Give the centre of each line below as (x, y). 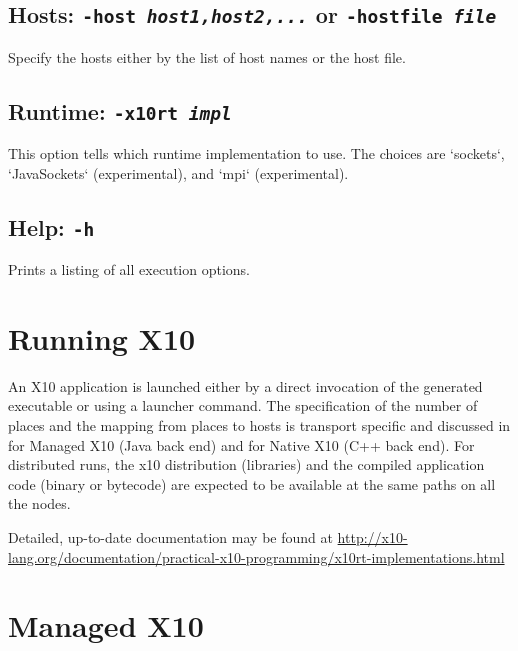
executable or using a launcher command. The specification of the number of (243, 405)
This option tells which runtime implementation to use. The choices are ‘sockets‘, (256, 153)
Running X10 (102, 337)
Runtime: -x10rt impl (120, 110)
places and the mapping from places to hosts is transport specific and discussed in (259, 425)
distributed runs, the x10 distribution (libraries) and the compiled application (246, 464)
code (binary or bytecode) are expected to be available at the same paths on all (252, 483)
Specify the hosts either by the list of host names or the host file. (207, 56)
